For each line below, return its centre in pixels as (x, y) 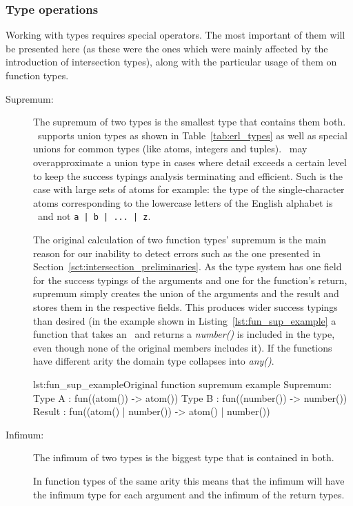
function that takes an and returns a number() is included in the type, (184, 334)
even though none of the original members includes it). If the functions (183, 347)
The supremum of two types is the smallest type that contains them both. (190, 122)
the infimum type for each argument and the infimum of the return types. (189, 494)
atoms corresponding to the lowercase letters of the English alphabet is (183, 202)
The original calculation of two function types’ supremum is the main (180, 239)
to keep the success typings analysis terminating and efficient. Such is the (188, 175)
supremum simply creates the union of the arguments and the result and (186, 293)
